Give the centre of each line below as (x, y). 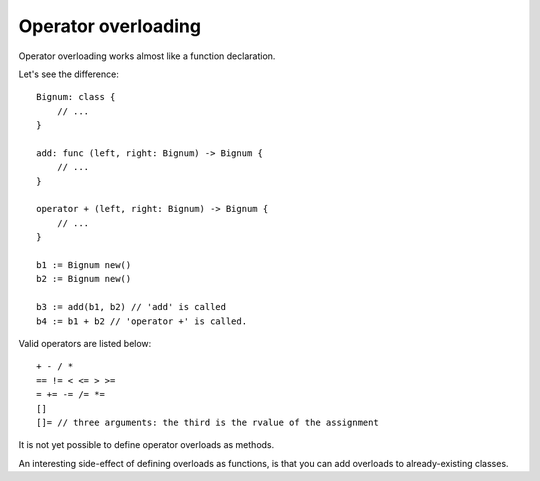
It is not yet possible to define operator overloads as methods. (146, 445)
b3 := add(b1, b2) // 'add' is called (131, 307)
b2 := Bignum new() (84, 279)
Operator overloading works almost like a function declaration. (147, 56)
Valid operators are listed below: (85, 343)
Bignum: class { (76, 97)
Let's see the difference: (68, 74)
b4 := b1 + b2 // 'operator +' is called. (142, 321)
